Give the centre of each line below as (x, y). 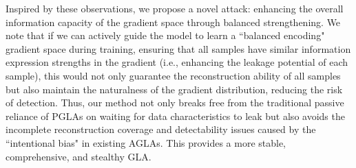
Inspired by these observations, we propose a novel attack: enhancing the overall (175, 8)
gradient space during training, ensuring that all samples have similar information (178, 48)
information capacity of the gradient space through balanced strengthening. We (173, 22)
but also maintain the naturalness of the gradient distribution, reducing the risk (174, 89)
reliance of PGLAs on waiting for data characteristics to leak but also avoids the (175, 116)
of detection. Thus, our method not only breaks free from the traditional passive (175, 103)
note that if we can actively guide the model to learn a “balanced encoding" (165, 35)
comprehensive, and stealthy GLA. (78, 156)
